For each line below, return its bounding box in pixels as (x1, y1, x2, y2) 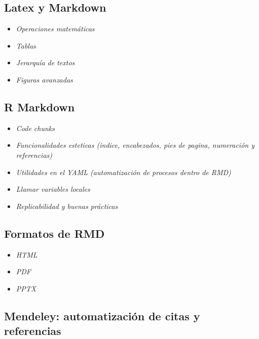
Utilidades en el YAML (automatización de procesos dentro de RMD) (16, 166, 231, 177)
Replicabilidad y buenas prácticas (16, 200, 118, 211)
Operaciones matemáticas (16, 23, 95, 34)
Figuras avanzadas (16, 74, 73, 84)
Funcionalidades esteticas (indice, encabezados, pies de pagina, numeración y (16, 140, 254, 150)
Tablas (16, 40, 36, 51)
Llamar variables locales (16, 184, 90, 194)
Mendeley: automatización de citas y (4, 308, 200, 323)
